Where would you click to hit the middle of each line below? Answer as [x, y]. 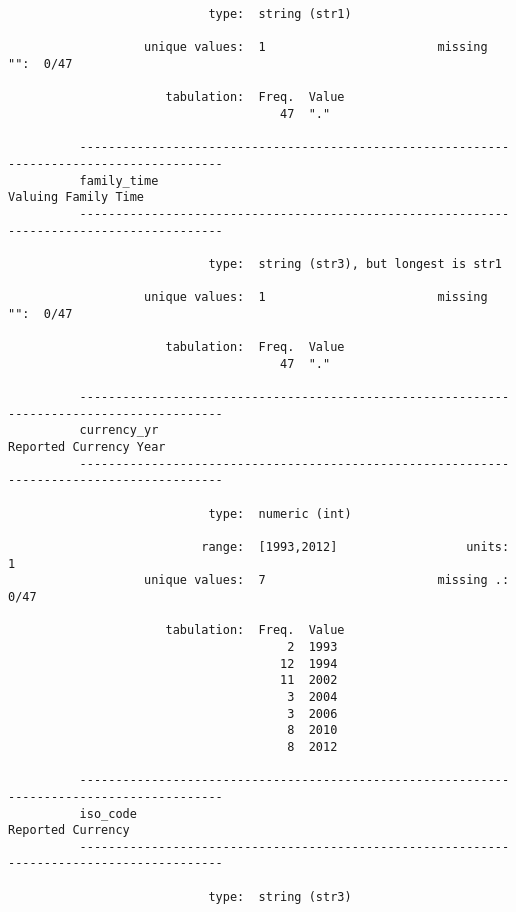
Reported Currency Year [87, 447]
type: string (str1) [280, 14]
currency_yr [119, 430]
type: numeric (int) [280, 513]
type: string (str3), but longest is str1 [355, 263]
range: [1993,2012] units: [355, 547]
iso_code [108, 813]
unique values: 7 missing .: [327, 580]
